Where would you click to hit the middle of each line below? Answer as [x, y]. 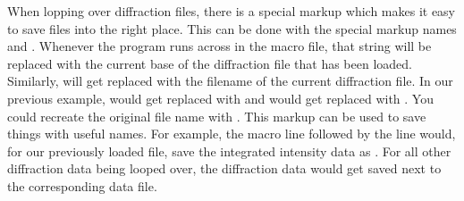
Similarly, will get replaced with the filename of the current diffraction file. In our [230, 81]
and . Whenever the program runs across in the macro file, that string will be [219, 46]
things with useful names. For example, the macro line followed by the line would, [232, 134]
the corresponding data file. [82, 185]
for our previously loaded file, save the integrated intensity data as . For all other [229, 151]
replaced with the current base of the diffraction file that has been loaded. [210, 63]
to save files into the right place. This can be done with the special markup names [232, 28]
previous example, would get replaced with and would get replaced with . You [220, 98]
